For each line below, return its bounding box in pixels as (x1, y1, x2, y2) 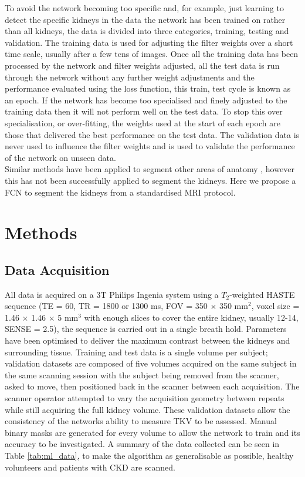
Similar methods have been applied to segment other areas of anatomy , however (5, 163, 294, 175)
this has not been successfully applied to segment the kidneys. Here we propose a (5, 174, 296, 186)
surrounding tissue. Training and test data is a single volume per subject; (5, 345, 268, 358)
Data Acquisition (5, 260, 110, 278)
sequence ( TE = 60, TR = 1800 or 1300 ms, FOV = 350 (5, 300, 208, 312)
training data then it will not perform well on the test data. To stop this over (5, 105, 283, 117)
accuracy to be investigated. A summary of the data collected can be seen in (5, 438, 280, 450)
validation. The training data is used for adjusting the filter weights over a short (5, 36, 293, 48)
